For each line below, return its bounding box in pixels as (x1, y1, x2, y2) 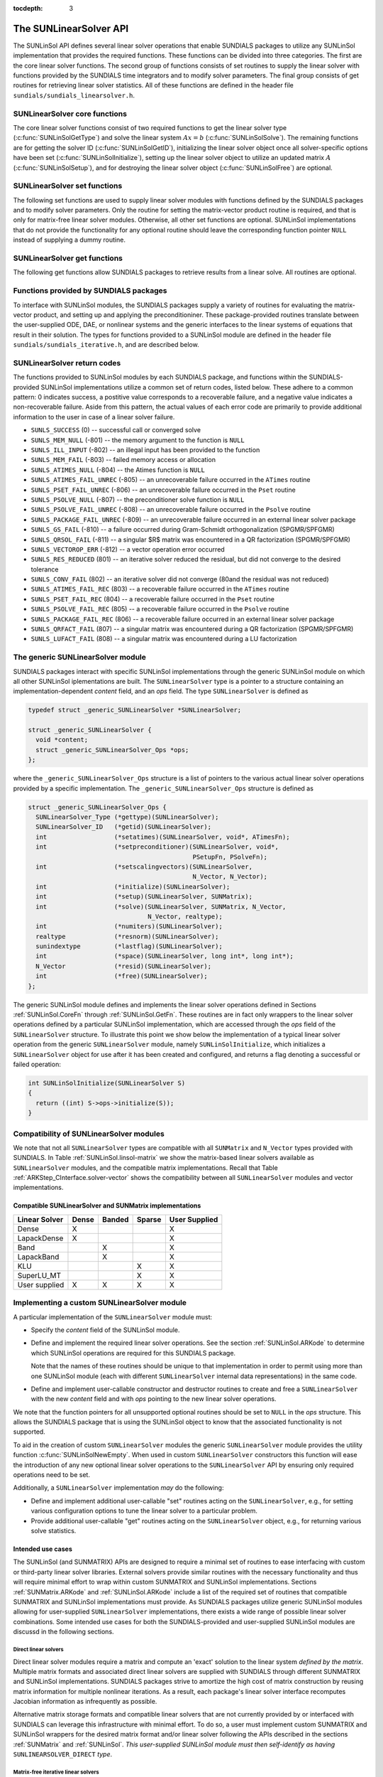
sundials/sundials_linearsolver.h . (13, 91, 135, 100)
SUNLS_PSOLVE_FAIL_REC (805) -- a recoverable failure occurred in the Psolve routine (30, 605, 289, 613)
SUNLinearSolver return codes (13, 358, 121, 367)
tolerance (30, 565, 59, 574)
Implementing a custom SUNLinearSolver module (13, 1298, 187, 1308)
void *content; (35, 736, 89, 744)
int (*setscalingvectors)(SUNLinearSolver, (35, 862, 253, 871)
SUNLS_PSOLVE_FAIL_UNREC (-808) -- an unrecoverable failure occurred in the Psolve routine (30, 505, 311, 514)
